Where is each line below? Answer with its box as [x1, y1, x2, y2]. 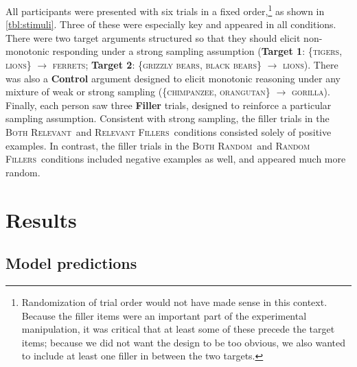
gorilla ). [291, 84, 330, 99]
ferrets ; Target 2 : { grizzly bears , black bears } [52, 58, 262, 72]
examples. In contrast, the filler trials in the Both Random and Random [5, 138, 310, 152]
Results [5, 205, 77, 233]
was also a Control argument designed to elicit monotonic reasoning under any [5, 71, 341, 85]
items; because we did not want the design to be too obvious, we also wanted [21, 335, 346, 349]
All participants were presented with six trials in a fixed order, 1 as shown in [5, 2, 325, 18]
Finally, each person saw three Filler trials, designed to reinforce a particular [5, 97, 332, 112]
